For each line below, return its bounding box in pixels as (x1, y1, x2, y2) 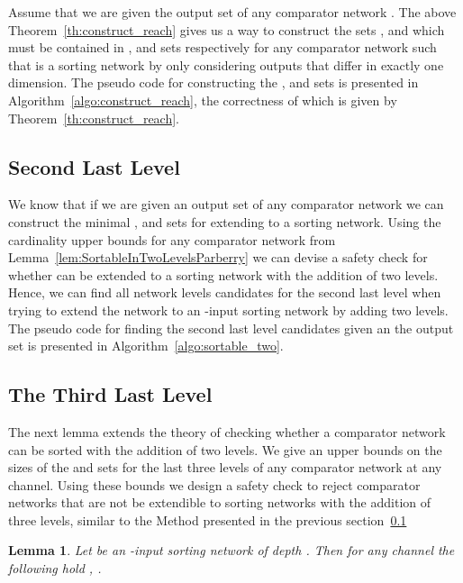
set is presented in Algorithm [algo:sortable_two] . (8, 336, 284, 355)
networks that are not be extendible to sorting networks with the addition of (8, 493, 431, 512)
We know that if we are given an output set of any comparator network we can (8, 195, 444, 214)
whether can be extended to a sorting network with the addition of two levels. (8, 265, 439, 284)
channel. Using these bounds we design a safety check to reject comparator (8, 475, 421, 494)
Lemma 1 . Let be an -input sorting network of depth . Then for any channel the (8, 541, 455, 560)
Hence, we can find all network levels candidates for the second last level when (8, 283, 441, 302)
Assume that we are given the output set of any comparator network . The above (8, 3, 457, 21)
